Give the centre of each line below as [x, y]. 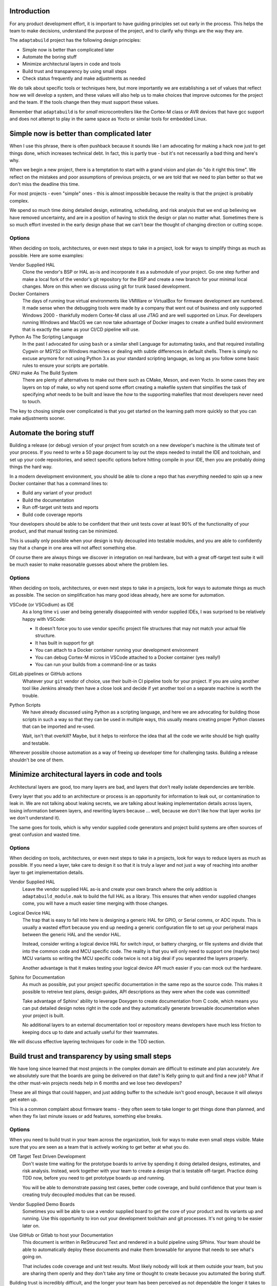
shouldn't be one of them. [37, 760]
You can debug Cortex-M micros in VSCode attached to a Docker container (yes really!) [128, 657]
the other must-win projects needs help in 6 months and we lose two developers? [96, 1083]
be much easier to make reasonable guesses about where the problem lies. [89, 564]
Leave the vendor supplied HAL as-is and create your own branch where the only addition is [120, 889]
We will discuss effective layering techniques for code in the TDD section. [87, 1042]
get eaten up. [24, 1100]
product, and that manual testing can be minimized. [64, 531]
